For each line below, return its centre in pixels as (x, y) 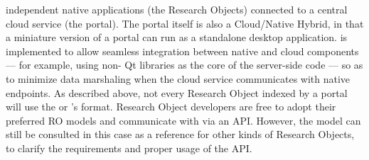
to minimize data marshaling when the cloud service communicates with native (178, 78)
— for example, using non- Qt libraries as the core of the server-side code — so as (184, 65)
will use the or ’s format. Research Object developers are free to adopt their (171, 107)
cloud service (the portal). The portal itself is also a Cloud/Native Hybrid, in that (185, 23)
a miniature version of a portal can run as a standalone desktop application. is (177, 37)
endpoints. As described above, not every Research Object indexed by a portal (177, 92)
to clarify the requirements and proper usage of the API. (129, 148)
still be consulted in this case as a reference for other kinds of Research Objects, (180, 134)
